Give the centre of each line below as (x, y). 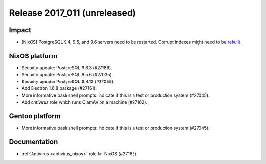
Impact (20, 30)
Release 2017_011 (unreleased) (73, 13)
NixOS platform (33, 56)
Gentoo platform (35, 116)
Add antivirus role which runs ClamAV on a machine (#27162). (84, 102)
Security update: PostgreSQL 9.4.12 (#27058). (68, 82)
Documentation (33, 142)
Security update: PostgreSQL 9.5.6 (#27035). (67, 75)
